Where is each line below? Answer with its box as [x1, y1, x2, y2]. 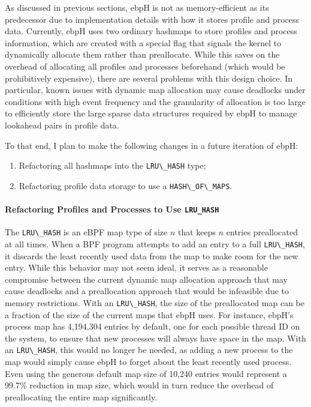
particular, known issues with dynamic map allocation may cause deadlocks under [5, 83, 306, 96]
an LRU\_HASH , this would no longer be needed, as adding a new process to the [5, 343, 293, 356]
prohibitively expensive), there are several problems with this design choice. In [5, 71, 293, 84]
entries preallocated [226, 226, 298, 238]
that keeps [178, 226, 216, 238]
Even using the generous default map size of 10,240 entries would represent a [5, 367, 287, 379]
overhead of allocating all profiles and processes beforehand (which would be [5, 59, 285, 72]
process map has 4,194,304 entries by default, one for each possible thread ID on [5, 320, 300, 333]
